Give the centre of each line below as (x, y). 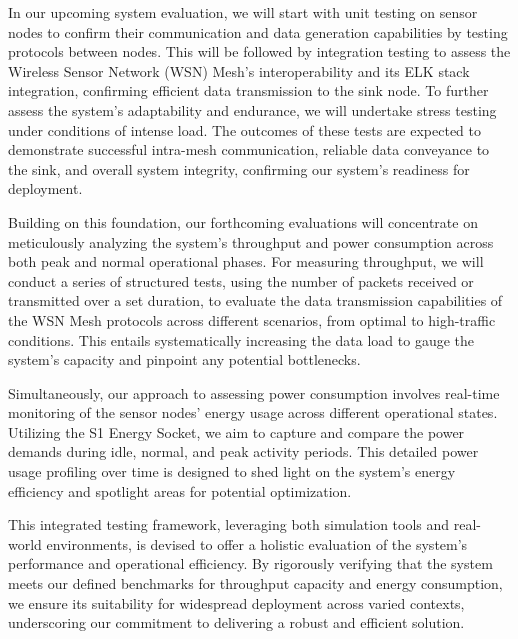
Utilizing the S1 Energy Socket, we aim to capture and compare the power (236, 431)
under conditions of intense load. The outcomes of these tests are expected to (244, 129)
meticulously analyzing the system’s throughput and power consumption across (251, 241)
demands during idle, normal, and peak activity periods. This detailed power (243, 451)
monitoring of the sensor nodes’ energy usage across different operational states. (253, 412)
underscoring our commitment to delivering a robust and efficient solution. (236, 622)
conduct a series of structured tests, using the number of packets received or (241, 280)
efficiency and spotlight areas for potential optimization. (180, 490)
